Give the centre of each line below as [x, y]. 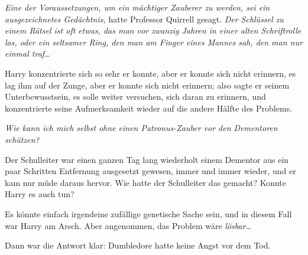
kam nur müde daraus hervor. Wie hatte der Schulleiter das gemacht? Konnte [145, 182]
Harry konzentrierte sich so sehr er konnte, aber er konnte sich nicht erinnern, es [150, 73]
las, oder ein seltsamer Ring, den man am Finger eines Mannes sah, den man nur [154, 42]
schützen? [22, 139]
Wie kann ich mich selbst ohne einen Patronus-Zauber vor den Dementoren [141, 128]
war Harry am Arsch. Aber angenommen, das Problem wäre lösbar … [128, 225]
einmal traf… [27, 53]
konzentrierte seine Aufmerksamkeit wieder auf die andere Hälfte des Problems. [149, 108]
